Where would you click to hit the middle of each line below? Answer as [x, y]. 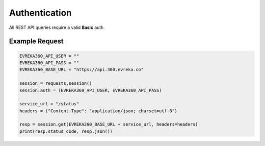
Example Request [36, 41]
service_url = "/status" [49, 104]
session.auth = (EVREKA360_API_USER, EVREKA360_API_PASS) [91, 90]
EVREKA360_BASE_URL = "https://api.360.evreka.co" [82, 70]
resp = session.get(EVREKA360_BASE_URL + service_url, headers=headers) [109, 124]
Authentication [40, 13]
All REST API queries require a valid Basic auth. [57, 27]
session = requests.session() [56, 84]
